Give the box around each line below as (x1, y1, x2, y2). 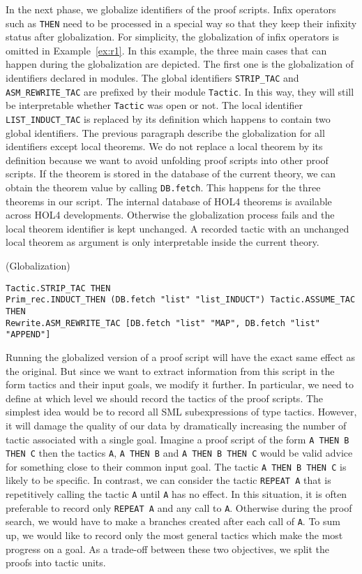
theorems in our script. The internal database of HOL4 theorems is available (6, 193, 332, 208)
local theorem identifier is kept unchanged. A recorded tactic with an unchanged (6, 221, 349, 235)
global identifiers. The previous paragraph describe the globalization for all (6, 125, 325, 140)
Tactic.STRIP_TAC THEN (6, 283, 111, 293)
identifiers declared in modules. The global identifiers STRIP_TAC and (6, 71, 299, 85)
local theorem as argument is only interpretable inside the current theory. (6, 235, 319, 249)
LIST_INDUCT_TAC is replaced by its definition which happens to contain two (6, 112, 331, 126)
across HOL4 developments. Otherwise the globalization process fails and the (6, 207, 335, 222)
